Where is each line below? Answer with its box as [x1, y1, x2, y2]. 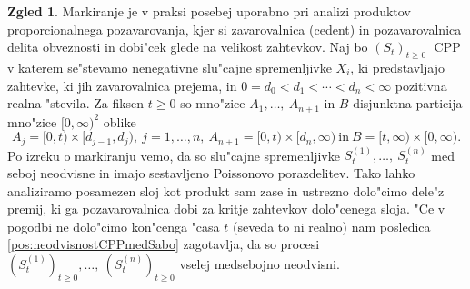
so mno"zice [180, 94, 245, 113]
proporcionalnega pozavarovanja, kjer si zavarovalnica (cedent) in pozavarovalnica [7, 19, 462, 38]
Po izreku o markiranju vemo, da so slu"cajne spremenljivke [7, 145, 340, 164]
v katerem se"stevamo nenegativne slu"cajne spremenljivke [7, 57, 332, 76]
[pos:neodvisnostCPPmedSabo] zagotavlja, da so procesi [7, 234, 320, 254]
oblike [103, 112, 136, 131]
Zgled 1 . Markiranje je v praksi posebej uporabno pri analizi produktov [7, 2, 411, 20]
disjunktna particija [353, 94, 463, 113]
